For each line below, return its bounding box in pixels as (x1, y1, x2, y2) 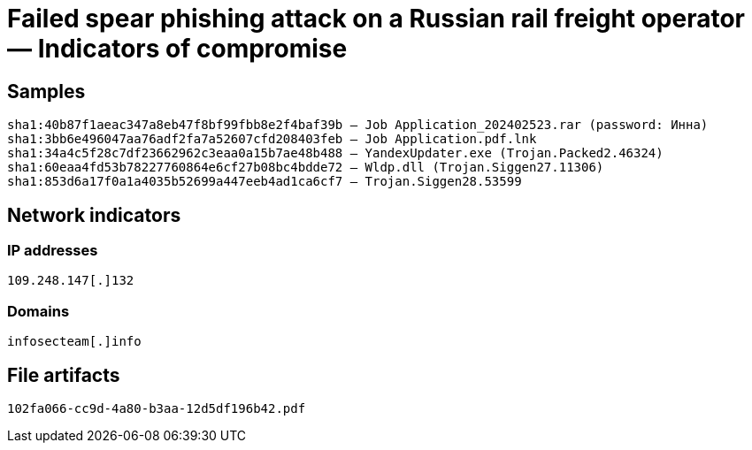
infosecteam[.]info (7, 334, 142, 349)
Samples (7, 80, 86, 103)
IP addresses (7, 241, 98, 260)
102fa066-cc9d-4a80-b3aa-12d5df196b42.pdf (7, 400, 306, 416)
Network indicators (7, 203, 181, 226)
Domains (7, 301, 70, 320)
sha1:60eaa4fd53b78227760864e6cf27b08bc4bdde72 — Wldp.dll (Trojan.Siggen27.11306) (7, 160, 604, 175)
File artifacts (7, 363, 120, 386)
